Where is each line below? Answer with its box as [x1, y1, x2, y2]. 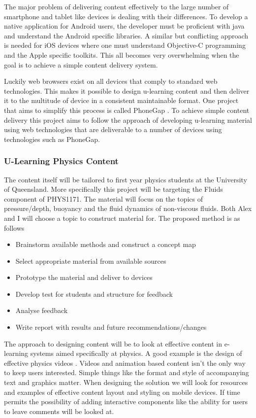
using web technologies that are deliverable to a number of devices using [4, 124, 222, 135]
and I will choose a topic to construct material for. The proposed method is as [4, 212, 240, 223]
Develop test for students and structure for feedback [15, 288, 173, 299]
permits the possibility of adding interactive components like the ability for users [4, 396, 248, 407]
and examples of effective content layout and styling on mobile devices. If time [4, 386, 240, 397]
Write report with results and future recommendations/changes [15, 322, 207, 332]
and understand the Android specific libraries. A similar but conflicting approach [4, 30, 249, 40]
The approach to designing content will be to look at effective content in [4, 338, 223, 348]
